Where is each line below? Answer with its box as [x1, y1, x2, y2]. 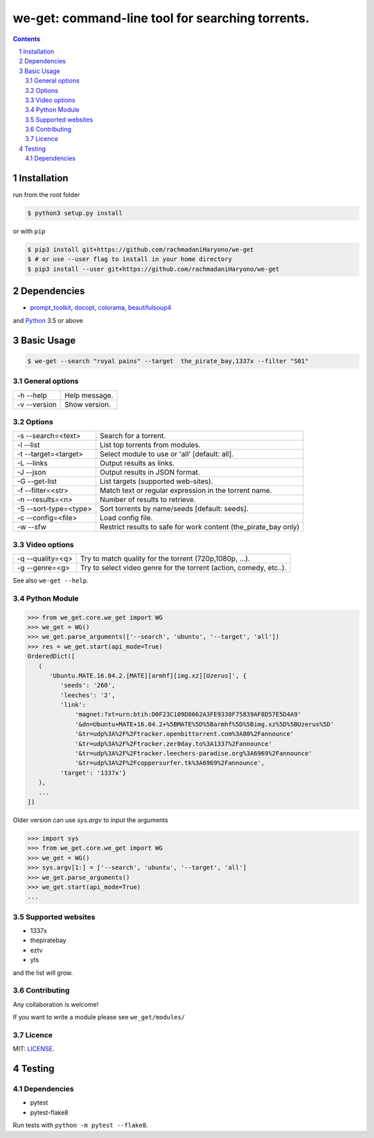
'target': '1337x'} [60, 769, 127, 777]
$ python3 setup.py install [27, 209, 123, 217]
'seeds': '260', [60, 681, 116, 689]
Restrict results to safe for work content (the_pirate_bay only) [99, 522, 300, 532]
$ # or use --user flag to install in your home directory [27, 256, 232, 263]
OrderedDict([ [27, 653, 75, 660]
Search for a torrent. [99, 431, 166, 441]
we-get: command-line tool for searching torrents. [12, 10, 310, 26]
